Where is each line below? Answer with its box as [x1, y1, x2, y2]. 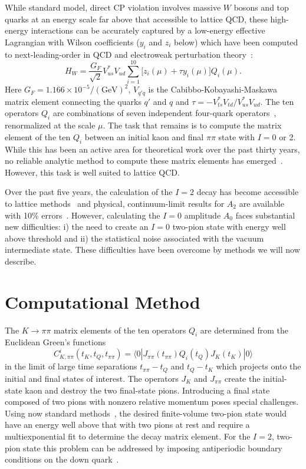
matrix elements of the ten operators [54, 323, 186, 336]
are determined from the [200, 323, 288, 336]
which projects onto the [216, 360, 301, 372]
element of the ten [5, 130, 71, 143]
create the [224, 372, 261, 384]
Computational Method [5, 289, 200, 313]
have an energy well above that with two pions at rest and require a [5, 418, 250, 431]
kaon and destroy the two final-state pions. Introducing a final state [25, 384, 270, 396]
